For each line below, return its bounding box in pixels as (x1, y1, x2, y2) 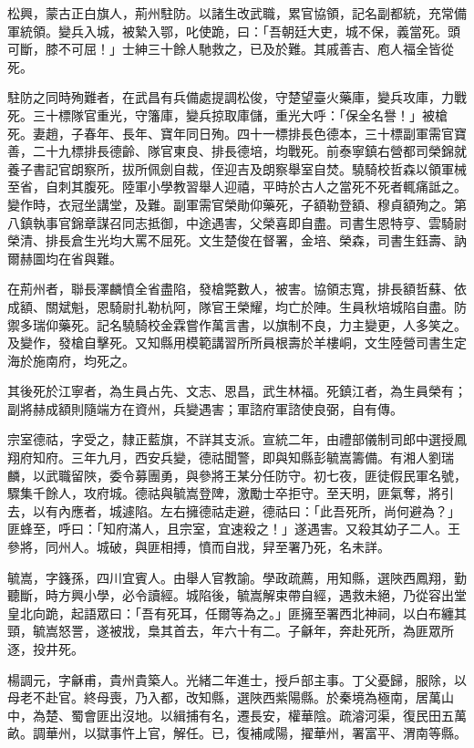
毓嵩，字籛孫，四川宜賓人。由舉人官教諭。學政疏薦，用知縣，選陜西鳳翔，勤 (7, 567, 467, 587)
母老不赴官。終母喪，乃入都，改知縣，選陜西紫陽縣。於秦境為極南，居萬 (7, 688, 441, 707)
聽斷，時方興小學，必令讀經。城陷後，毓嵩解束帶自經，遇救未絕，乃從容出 (7, 586, 454, 605)
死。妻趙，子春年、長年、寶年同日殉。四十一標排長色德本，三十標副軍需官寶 (7, 123, 467, 142)
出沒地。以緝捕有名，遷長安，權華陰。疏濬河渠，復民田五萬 (108, 705, 467, 724)
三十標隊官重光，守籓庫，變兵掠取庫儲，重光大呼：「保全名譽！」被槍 (32, 105, 448, 124)
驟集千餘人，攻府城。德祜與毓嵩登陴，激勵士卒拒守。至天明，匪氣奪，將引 (7, 483, 454, 503)
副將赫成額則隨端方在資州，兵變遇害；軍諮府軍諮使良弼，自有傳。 (7, 399, 403, 418)
